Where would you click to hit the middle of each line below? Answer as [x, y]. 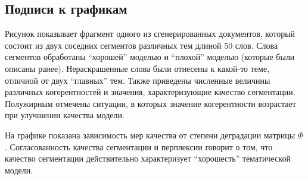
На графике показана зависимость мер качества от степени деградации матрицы [150, 135]
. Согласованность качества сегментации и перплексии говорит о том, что [139, 146]
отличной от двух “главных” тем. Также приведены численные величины [138, 80]
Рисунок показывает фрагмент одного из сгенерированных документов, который [150, 34]
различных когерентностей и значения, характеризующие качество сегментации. [150, 92]
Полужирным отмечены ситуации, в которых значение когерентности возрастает [150, 103]
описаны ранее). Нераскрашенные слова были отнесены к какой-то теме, [137, 68]
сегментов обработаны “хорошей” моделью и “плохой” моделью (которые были [150, 57]
